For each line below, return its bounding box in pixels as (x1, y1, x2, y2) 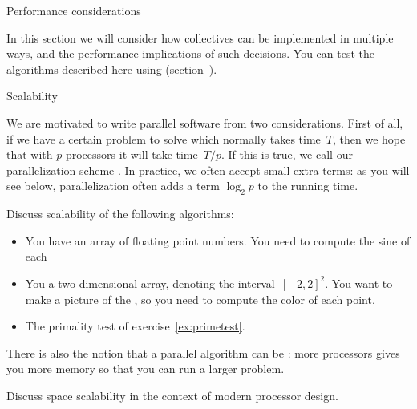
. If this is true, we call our (221, 146, 353, 163)
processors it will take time (65, 146, 198, 163)
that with (6, 146, 53, 163)
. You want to (325, 274, 393, 291)
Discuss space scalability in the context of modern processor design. (6, 387, 338, 403)
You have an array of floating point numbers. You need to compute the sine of (25, 232, 411, 249)
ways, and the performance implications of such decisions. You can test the (6, 45, 375, 62)
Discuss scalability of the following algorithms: (6, 205, 234, 222)
